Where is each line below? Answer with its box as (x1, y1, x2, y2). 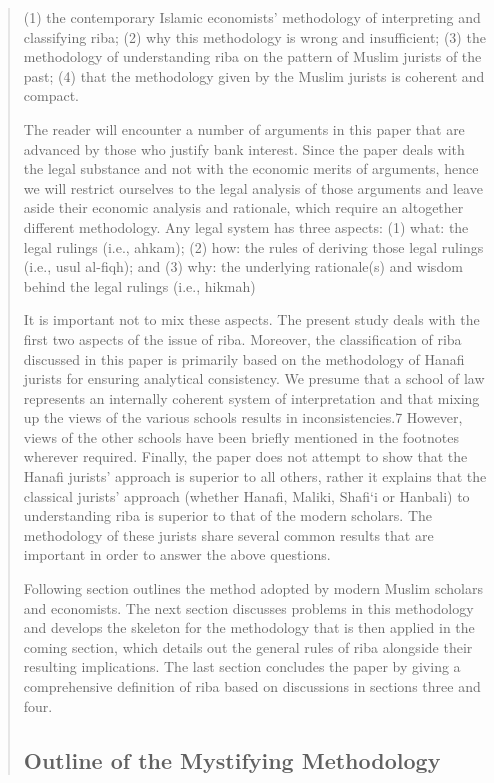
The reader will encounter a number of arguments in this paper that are (23, 118, 465, 139)
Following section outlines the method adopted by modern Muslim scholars (23, 578, 483, 599)
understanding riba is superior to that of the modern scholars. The (23, 505, 433, 526)
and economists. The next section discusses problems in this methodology (23, 597, 474, 618)
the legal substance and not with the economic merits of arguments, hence (23, 158, 479, 179)
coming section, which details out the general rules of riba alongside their (23, 636, 473, 657)
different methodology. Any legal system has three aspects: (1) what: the (23, 216, 469, 237)
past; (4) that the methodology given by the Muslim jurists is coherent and (23, 65, 485, 86)
